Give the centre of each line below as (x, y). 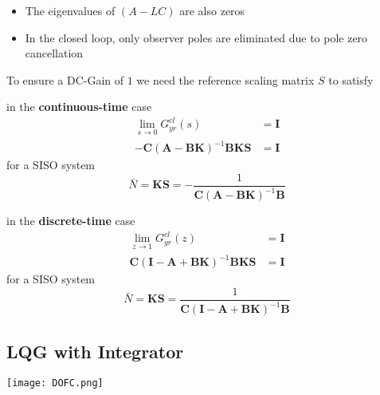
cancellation (54, 53)
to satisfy (351, 79)
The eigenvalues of (70, 10)
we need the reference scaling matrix (225, 79)
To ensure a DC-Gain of (65, 79)
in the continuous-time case (79, 107)
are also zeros (212, 10)
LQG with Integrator (95, 351)
